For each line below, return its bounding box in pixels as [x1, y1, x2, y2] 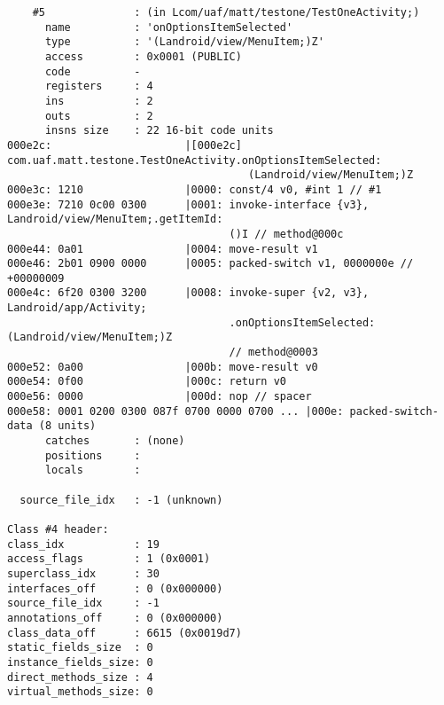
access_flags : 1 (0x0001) [7, 552, 211, 566]
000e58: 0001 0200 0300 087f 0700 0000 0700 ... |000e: [7, 404, 344, 418]
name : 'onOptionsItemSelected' [44, 20, 293, 34]
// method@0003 [229, 346, 318, 359]
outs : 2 [44, 109, 153, 122]
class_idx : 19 [7, 537, 160, 551]
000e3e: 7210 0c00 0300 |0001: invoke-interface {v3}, [7, 198, 370, 211]
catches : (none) [44, 435, 185, 448]
